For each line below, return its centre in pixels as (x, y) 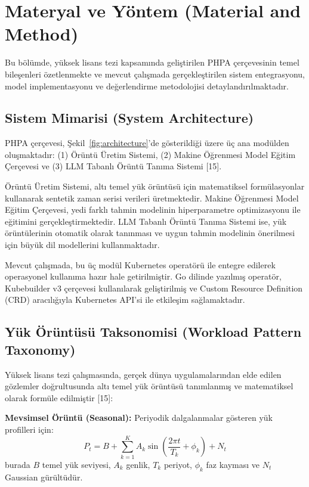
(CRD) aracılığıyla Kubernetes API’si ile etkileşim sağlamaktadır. (125, 300)
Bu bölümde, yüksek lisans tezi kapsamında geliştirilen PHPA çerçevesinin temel (152, 62)
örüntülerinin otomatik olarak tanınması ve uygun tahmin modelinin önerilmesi (150, 233)
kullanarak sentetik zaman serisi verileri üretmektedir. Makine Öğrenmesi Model (152, 198)
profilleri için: (29, 429)
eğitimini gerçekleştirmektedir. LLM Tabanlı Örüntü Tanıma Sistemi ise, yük (146, 221)
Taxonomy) (40, 349)
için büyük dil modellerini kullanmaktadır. (82, 245)
